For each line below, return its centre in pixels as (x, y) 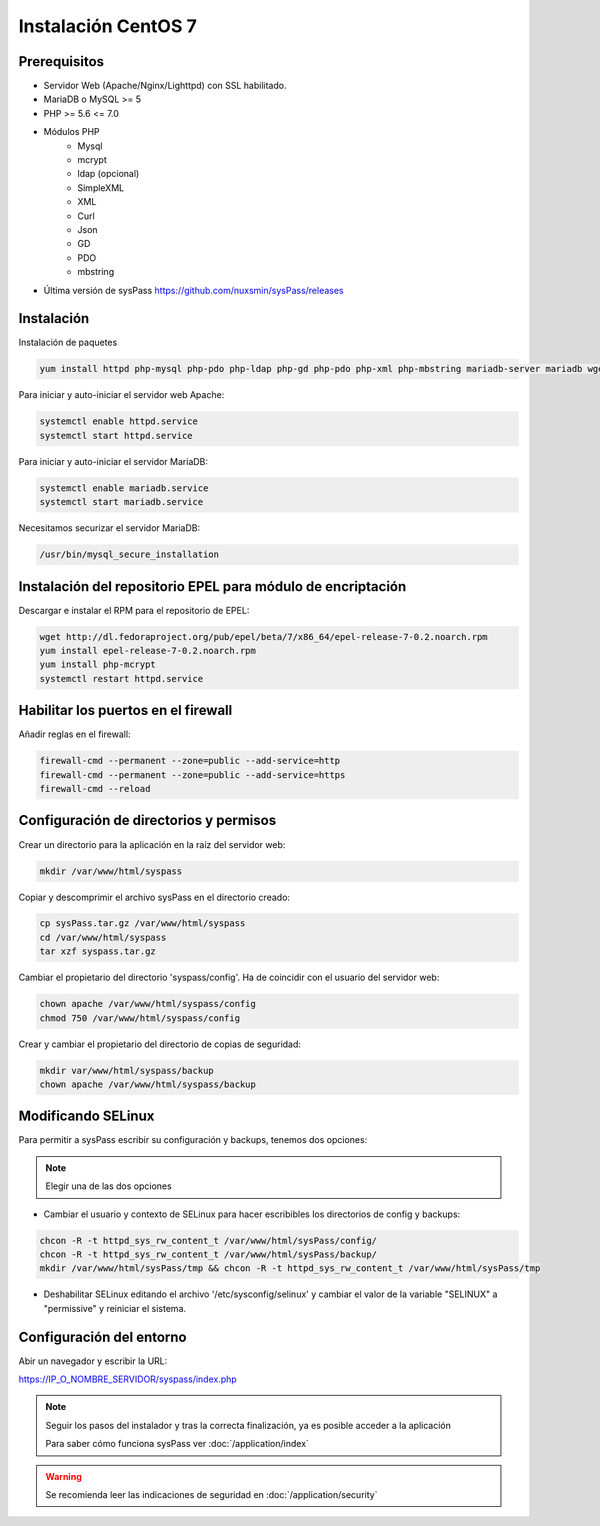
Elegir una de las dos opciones (108, 1186)
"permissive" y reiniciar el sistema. (115, 1308)
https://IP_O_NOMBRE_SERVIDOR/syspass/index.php (127, 1379)
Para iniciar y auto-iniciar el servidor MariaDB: (113, 461)
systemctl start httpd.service (116, 435)
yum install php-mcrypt (98, 664)
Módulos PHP (71, 132)
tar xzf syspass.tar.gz (98, 951)
